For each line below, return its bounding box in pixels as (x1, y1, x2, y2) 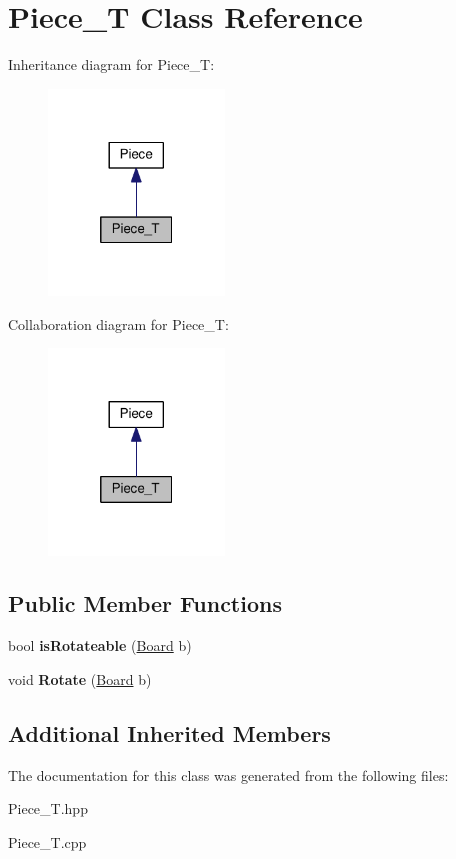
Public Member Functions (8, 588, 282, 619)
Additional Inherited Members (8, 717, 331, 748)
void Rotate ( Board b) (8, 668, 152, 689)
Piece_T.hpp (8, 798, 88, 819)
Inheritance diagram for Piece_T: (8, 54, 215, 75)
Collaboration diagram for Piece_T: (8, 313, 229, 334)
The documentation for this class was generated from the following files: (8, 764, 449, 785)
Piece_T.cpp (8, 831, 87, 852)
